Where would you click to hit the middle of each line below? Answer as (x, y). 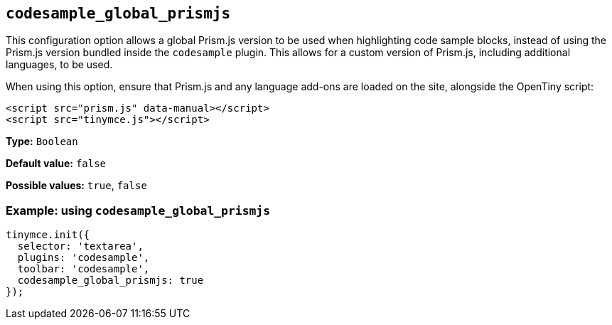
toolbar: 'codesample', (84, 269)
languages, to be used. (59, 65)
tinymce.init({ (48, 235)
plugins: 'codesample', (84, 258)
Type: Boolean (42, 142)
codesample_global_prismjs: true (111, 281)
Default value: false (56, 164)
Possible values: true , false (76, 186)
